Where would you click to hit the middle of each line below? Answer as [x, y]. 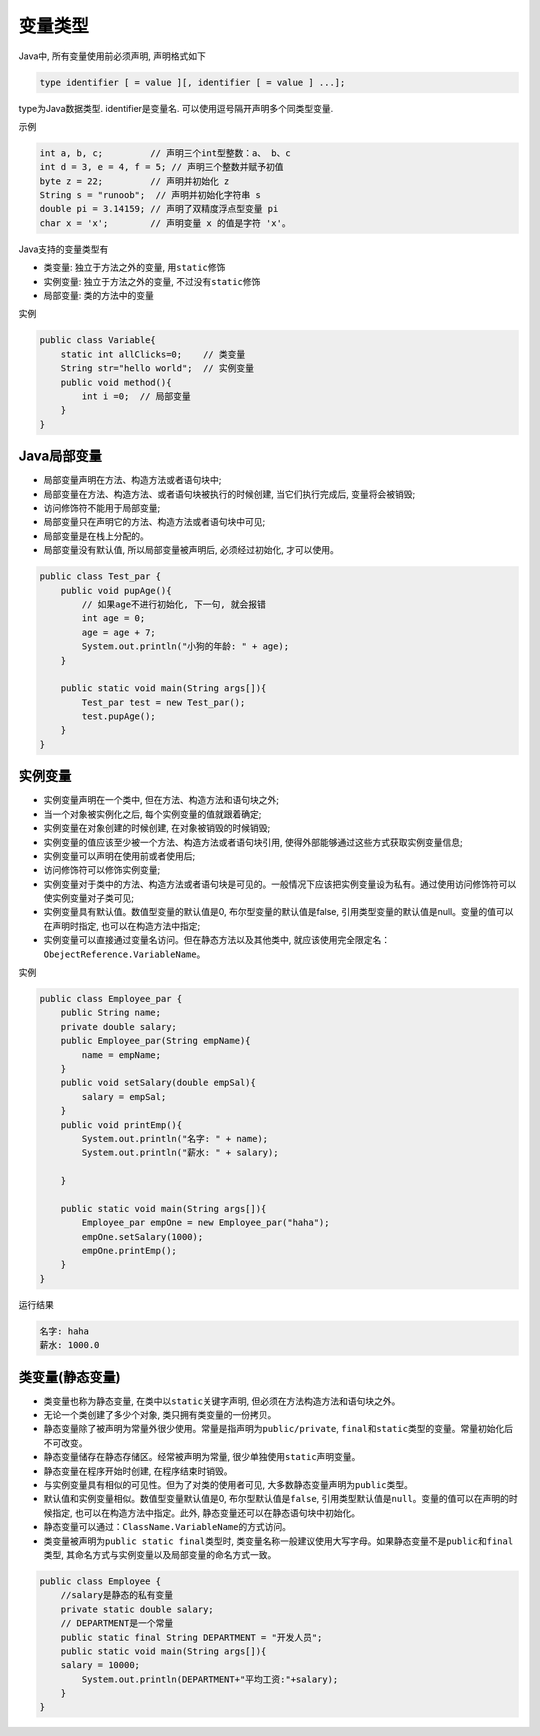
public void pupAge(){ [116, 590]
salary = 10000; [100, 1665]
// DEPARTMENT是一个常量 [117, 1623]
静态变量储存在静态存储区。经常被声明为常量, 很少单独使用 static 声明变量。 [202, 1457]
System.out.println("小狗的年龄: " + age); [185, 646]
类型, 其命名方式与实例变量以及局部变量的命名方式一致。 [160, 1554]
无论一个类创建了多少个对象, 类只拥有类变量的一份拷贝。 [160, 1415]
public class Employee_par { [111, 999]
